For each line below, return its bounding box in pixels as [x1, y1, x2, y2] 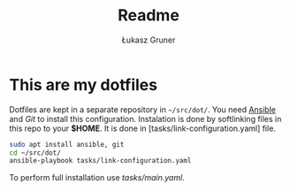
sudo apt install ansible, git [9, 140, 125, 149]
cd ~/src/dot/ [9, 148, 62, 157]
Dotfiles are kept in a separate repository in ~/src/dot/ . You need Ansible [9, 103, 277, 115]
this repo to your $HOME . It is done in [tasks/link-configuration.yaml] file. [9, 123, 277, 134]
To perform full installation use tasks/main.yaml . [9, 172, 186, 183]
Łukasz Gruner [121, 34, 176, 45]
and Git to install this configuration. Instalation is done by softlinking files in [9, 113, 282, 124]
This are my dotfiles [9, 74, 157, 95]
